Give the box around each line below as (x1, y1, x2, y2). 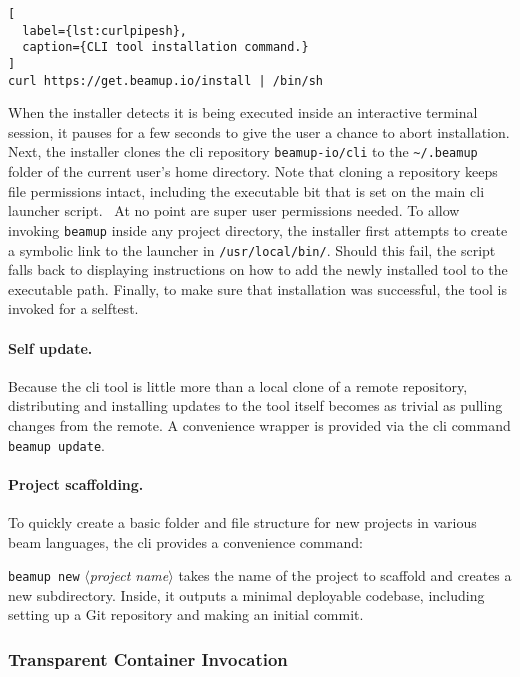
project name (89, 565, 169, 586)
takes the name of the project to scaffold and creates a (178, 565, 512, 586)
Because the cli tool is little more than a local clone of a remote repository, (8, 375, 468, 396)
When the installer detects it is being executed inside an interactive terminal (8, 102, 478, 123)
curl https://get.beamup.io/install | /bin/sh (8, 73, 323, 88)
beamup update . (8, 434, 105, 455)
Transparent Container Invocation (8, 646, 288, 671)
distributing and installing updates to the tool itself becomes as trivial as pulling (8, 395, 503, 416)
